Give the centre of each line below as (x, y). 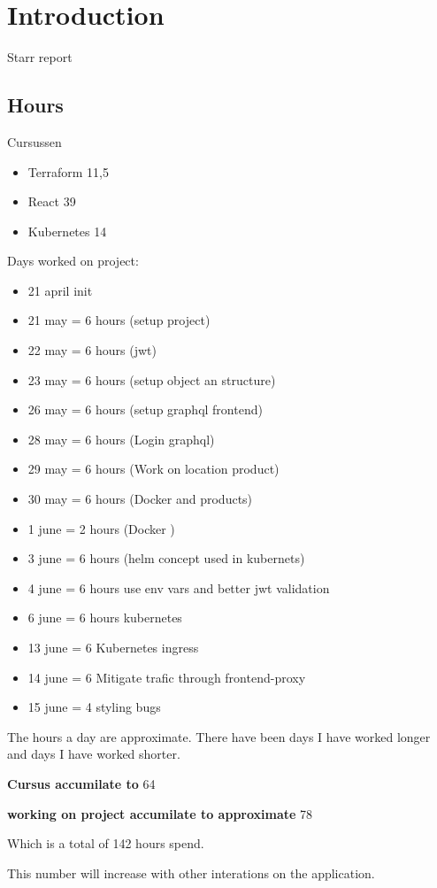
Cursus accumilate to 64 (81, 783)
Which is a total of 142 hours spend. (106, 843)
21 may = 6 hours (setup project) (119, 320)
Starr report (40, 57)
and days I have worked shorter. (94, 754)
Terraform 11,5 (68, 171)
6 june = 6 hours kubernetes (105, 618)
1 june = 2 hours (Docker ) (101, 528)
